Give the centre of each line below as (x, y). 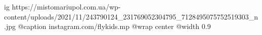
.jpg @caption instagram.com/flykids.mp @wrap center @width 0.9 (107, 26)
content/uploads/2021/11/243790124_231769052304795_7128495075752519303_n (131, 16)
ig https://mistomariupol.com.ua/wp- (62, 6)
